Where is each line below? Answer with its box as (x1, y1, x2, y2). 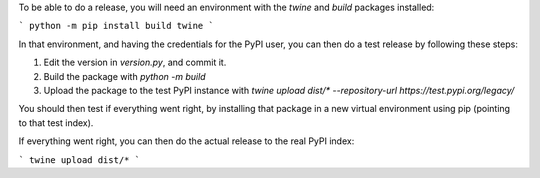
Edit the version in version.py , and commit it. (43, 56, 227, 69)
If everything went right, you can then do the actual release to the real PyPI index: (18, 135, 355, 147)
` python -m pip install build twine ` (18, 20, 214, 32)
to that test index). (18, 116, 94, 129)
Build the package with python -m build (43, 70, 206, 82)
